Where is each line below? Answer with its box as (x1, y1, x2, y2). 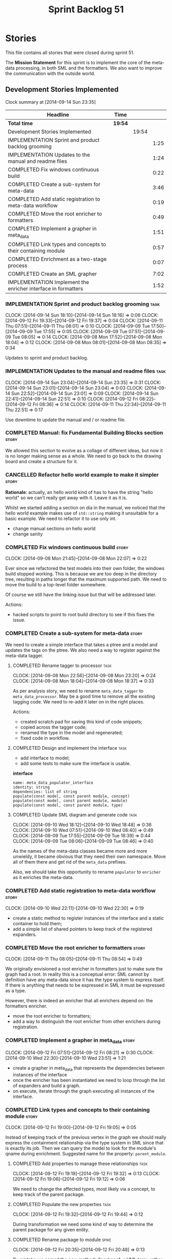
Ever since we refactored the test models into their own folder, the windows (5, 565, 165, 571)
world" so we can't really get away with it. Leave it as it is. (5, 494, 127, 501)
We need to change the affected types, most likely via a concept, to (12, 1186, 156, 1192)
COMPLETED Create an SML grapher (8, 270, 97, 277)
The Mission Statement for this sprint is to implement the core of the (5, 59, 151, 65)
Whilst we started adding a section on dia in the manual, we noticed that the (5, 505, 165, 511)
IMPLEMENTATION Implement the (8, 278, 90, 285)
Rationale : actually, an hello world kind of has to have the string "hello (5, 489, 153, 495)
